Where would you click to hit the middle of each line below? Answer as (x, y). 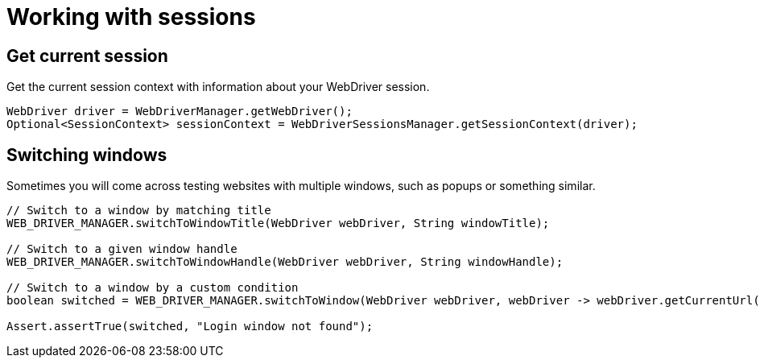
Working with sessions (131, 17)
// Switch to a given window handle (122, 249)
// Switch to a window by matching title (139, 211)
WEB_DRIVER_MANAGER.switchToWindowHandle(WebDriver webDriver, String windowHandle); (285, 262)
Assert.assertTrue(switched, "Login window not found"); (190, 327)
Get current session (87, 56)
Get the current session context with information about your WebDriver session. (218, 87)
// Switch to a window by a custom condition (153, 288)
